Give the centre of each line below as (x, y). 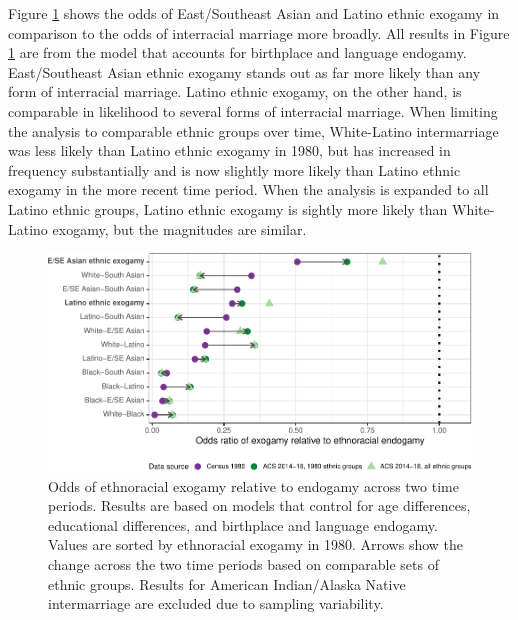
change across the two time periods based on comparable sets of (243, 563)
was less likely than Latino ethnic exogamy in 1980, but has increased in (229, 150)
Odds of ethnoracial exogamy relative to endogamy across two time (253, 485)
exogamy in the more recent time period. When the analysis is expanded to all (248, 189)
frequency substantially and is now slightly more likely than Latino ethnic (234, 169)
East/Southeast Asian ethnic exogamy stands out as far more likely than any (244, 71)
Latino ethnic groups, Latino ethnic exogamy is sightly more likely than (228, 208)
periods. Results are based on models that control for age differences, (259, 505)
